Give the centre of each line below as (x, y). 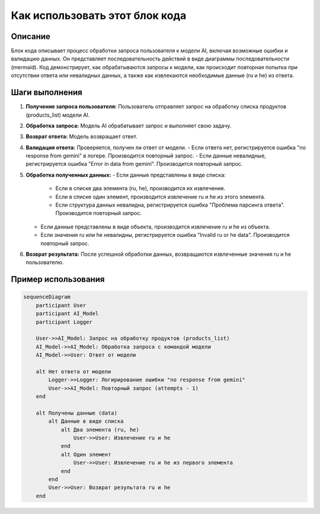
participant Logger (64, 322)
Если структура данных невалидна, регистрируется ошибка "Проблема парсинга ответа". (170, 205)
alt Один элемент (86, 454)
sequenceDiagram (47, 297)
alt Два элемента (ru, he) (100, 430)
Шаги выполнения (47, 93)
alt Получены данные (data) (77, 413)
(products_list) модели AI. (58, 115)
